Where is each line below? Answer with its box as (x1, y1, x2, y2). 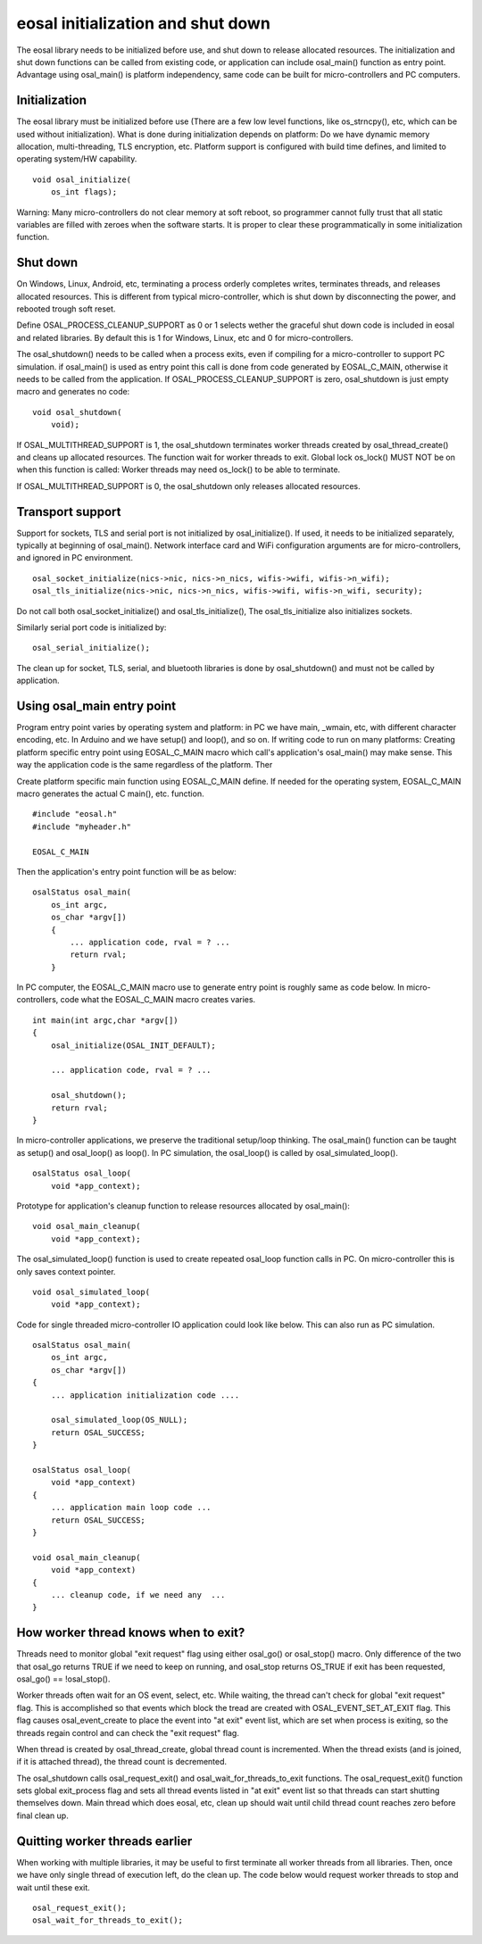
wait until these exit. (16, 1882, 91, 1892)
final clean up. (16, 1810, 69, 1821)
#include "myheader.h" (32, 821, 132, 832)
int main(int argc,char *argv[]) (32, 1015, 179, 1026)
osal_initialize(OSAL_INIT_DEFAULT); (50, 1040, 216, 1051)
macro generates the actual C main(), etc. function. (16, 788, 204, 799)
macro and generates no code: (16, 386, 130, 397)
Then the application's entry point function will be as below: (16, 866, 237, 876)
